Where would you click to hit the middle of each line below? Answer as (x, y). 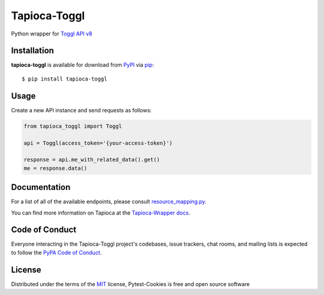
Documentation (41, 187)
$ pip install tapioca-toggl (64, 79)
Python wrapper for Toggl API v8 (52, 34)
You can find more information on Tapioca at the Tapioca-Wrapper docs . (100, 213)
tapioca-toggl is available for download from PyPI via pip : (82, 65)
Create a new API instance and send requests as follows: (82, 110)
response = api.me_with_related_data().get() (92, 160)
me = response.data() (55, 168)
